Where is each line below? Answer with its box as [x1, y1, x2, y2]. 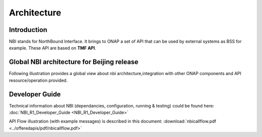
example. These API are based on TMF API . [9, 45, 97, 51]
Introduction [9, 26, 48, 34]
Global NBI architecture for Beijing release [9, 58, 138, 66]
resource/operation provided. [9, 77, 68, 83]
